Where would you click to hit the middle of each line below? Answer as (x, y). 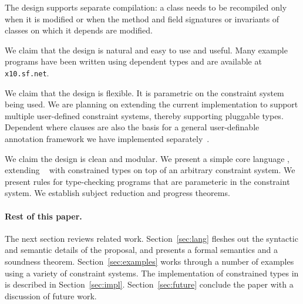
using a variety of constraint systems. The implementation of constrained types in (152, 273)
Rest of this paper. (43, 216)
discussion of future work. (51, 295)
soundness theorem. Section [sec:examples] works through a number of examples (149, 261)
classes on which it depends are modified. (79, 30)
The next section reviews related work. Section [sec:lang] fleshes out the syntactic (151, 238)
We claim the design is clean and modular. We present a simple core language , (147, 158)
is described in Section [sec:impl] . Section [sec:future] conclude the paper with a (149, 284)
